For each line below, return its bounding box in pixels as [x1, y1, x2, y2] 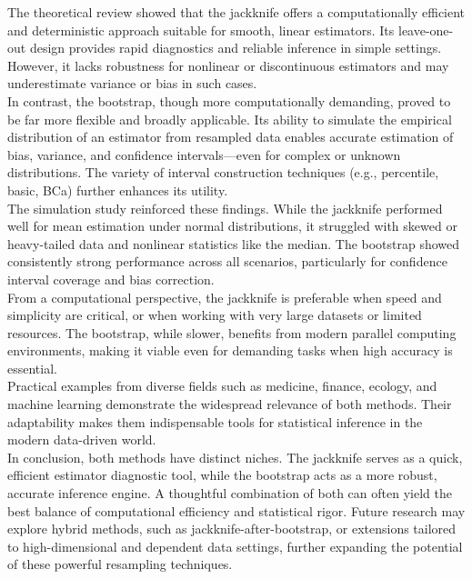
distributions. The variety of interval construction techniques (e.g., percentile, [7, 163, 439, 182]
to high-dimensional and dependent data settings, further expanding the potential [7, 536, 463, 555]
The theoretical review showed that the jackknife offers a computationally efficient [7, 3, 466, 21]
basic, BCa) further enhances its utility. [7, 180, 228, 199]
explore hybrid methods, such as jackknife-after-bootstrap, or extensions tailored [7, 519, 457, 538]
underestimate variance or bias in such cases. [7, 74, 257, 93]
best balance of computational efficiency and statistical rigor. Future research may [7, 501, 466, 520]
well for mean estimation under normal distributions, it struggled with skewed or [7, 216, 457, 235]
